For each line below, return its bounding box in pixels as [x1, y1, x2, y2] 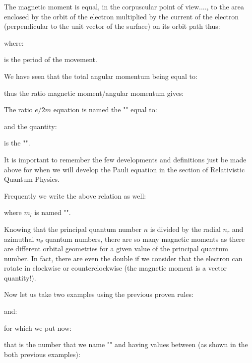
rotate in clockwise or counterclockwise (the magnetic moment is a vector [4, 263, 227, 273]
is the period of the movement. [4, 54, 97, 65]
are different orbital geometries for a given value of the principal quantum [4, 243, 228, 254]
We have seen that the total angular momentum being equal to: [4, 71, 197, 81]
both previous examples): [4, 349, 80, 359]
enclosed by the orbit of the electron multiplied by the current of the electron [4, 11, 239, 21]
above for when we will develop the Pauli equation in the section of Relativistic [4, 164, 245, 174]
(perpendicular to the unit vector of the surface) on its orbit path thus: [4, 21, 220, 31]
